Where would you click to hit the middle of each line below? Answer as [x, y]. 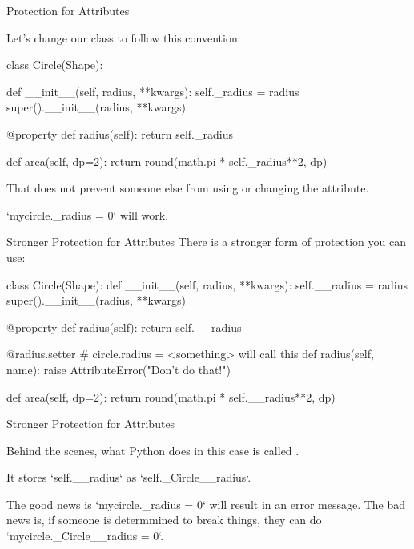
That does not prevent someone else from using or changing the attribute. [188, 188]
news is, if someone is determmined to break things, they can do [164, 520]
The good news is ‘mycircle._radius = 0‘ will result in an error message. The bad [206, 504]
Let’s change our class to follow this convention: [124, 37]
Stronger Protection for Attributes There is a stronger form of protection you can [207, 242]
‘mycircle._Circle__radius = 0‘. [85, 536]
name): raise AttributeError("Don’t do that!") [119, 369]
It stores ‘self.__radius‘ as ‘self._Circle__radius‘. [129, 477]
